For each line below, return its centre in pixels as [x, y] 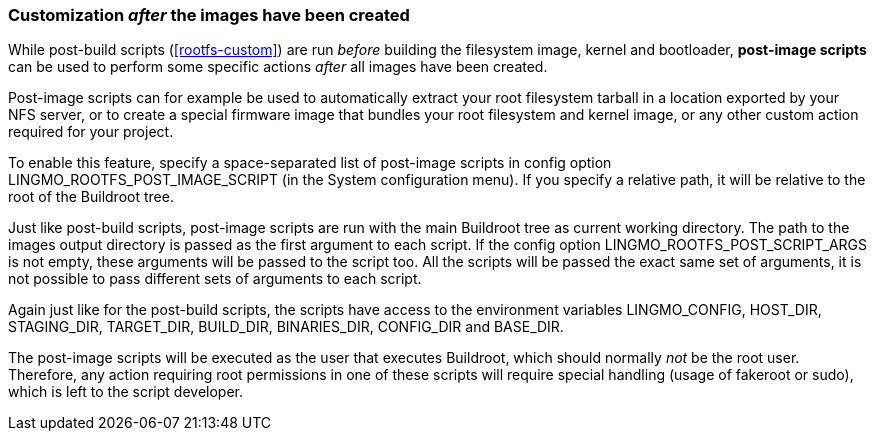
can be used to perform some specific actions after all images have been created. [278, 67]
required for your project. [91, 132]
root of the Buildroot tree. [91, 197]
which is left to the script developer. [126, 392]
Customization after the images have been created [209, 15]
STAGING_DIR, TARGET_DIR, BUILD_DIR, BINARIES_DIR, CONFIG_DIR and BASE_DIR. [286, 327]
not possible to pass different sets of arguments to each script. [215, 279]
